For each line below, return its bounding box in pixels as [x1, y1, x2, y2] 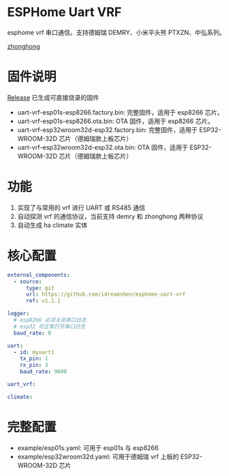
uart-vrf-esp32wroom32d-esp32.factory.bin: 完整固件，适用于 [17, 125, 198, 134]
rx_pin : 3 [20, 361, 49, 369]
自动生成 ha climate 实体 [17, 221, 88, 229]
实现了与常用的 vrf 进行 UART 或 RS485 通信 [17, 203, 145, 212]
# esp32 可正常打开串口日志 [13, 323, 86, 330]
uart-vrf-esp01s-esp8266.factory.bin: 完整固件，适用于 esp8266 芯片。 [17, 108, 223, 116]
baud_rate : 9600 [20, 368, 68, 375]
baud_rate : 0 [13, 329, 52, 336]
